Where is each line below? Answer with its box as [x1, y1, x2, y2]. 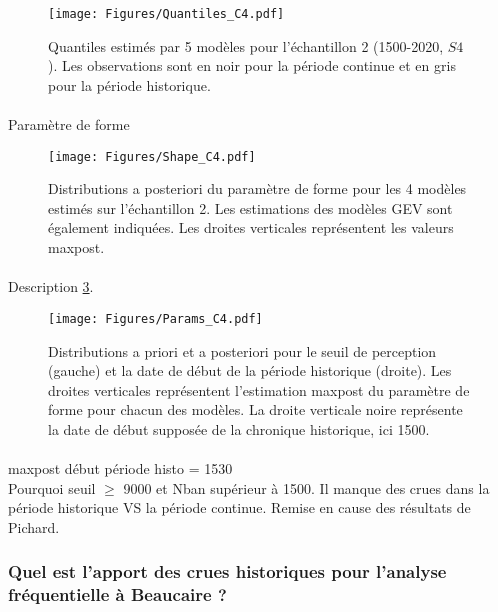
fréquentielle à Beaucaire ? [8, 582, 227, 607]
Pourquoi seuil [8, 477, 96, 498]
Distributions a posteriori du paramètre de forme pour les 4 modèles [48, 178, 467, 199]
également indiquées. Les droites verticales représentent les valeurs [48, 217, 454, 238]
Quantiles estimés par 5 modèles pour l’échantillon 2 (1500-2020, [48, 35, 444, 56]
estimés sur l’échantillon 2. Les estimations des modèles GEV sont [48, 197, 453, 218]
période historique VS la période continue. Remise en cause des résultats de [8, 497, 471, 518]
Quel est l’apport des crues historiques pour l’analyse [8, 559, 447, 584]
